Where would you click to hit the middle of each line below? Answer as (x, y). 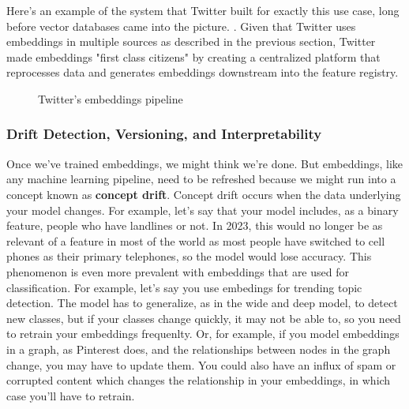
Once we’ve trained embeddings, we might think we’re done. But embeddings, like (205, 163)
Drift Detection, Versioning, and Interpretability (164, 134)
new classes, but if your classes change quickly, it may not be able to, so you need (204, 318)
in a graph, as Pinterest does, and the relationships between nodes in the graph (199, 349)
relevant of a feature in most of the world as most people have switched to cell (196, 240)
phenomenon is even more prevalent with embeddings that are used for (178, 271)
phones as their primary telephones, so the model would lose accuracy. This (189, 256)
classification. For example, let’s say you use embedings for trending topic (184, 287)
